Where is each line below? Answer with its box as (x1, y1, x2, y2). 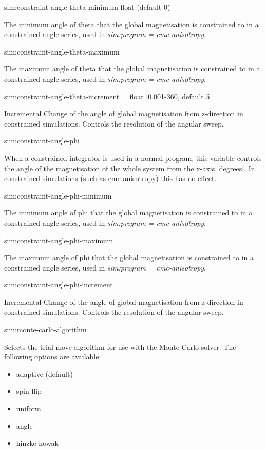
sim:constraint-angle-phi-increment (4, 279, 113, 290)
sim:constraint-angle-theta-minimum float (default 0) (4, 2, 170, 12)
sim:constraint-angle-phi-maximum (4, 235, 113, 245)
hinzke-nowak (16, 438, 59, 448)
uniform (16, 403, 41, 414)
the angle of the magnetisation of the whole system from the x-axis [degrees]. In (4, 163, 255, 173)
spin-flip (16, 386, 42, 397)
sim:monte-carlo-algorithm (4, 324, 87, 335)
